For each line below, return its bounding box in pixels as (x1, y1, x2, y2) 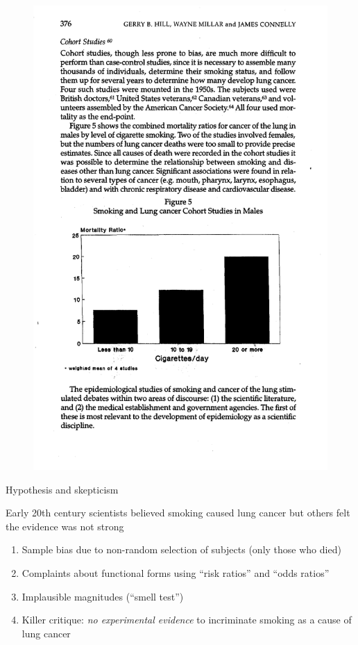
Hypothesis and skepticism (6, 482, 119, 496)
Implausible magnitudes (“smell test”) (22, 589, 184, 603)
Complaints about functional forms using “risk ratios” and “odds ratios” (22, 565, 330, 580)
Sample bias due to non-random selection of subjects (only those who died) (22, 542, 341, 557)
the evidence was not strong (6, 519, 124, 533)
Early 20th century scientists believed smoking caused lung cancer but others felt (6, 505, 350, 520)
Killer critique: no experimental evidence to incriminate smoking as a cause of (22, 612, 352, 627)
